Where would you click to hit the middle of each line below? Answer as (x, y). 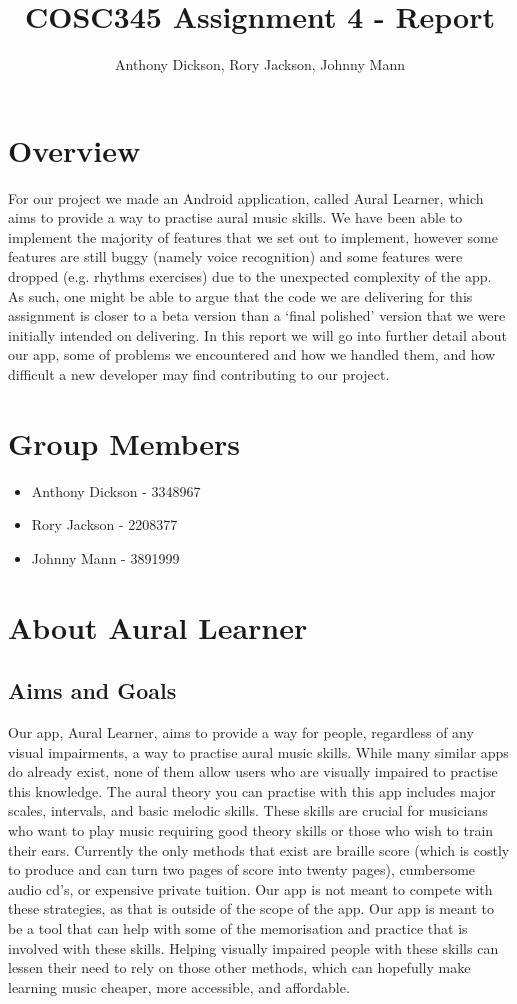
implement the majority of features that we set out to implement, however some (253, 236)
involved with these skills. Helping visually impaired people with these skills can (253, 947)
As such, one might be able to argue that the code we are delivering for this (240, 295)
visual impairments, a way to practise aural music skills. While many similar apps (258, 751)
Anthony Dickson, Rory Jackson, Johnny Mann (260, 64)
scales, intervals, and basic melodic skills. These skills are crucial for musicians (248, 810)
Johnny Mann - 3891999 (105, 557)
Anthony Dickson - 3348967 (116, 490)
